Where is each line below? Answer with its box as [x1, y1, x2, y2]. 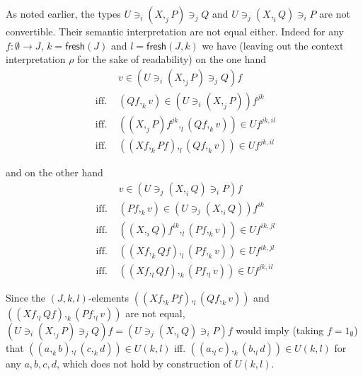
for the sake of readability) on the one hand [77, 52, 267, 67]
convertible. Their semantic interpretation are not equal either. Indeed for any [6, 24, 344, 38]
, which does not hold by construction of [56, 355, 232, 370]
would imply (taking [236, 322, 324, 337]
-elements [88, 290, 129, 304]
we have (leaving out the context [202, 38, 344, 52]
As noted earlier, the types [6, 6, 121, 21]
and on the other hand [6, 165, 103, 180]
